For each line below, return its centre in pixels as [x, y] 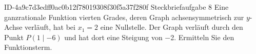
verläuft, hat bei [50, 27]
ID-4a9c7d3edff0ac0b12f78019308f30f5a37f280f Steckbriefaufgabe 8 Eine [116, 7]
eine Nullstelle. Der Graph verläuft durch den [172, 27]
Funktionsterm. [28, 47]
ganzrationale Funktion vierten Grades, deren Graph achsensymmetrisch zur [124, 17]
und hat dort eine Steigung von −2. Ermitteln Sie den [149, 37]
